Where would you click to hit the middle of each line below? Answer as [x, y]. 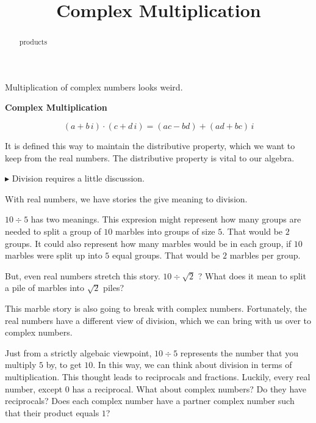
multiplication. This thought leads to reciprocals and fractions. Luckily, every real [158, 376]
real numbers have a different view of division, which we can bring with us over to [158, 320]
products [33, 42]
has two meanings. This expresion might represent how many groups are [166, 219]
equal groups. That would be [166, 255]
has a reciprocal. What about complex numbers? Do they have [189, 388]
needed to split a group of [53, 231]
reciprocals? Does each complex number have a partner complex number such [150, 401]
